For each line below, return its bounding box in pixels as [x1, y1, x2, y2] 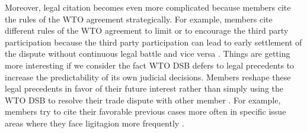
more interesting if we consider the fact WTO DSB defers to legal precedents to [5, 59, 295, 71]
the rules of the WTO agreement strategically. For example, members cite [5, 12, 273, 25]
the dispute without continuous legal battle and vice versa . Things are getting [5, 47, 290, 60]
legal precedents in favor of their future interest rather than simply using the [5, 82, 283, 95]
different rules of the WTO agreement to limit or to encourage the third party [5, 24, 289, 37]
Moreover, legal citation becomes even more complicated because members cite [5, 1, 291, 13]
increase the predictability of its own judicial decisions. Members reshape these [5, 70, 291, 83]
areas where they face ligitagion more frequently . [5, 116, 184, 129]
